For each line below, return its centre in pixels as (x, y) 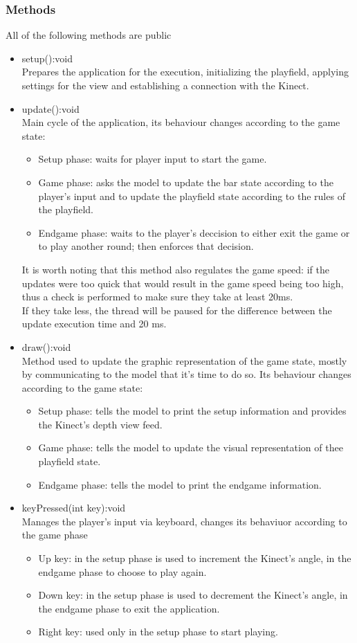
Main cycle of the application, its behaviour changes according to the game (181, 122)
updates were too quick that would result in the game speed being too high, (183, 283)
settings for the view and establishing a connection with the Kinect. (165, 85)
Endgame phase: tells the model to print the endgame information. (180, 484)
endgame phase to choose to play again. (122, 571)
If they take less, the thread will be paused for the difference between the (177, 310)
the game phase (55, 535)
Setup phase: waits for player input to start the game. (153, 159)
